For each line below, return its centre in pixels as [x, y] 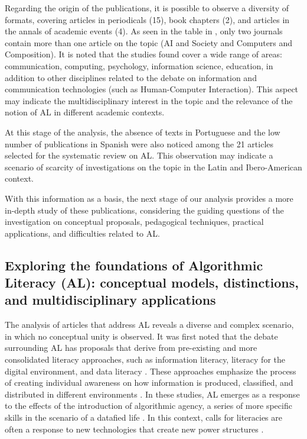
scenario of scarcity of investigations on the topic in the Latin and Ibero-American [153, 167]
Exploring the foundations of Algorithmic [134, 265]
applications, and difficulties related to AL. [82, 233]
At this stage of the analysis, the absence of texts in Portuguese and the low [143, 132]
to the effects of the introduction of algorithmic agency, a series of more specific [148, 406]
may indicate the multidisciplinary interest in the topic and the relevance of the [149, 100]
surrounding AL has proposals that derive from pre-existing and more [131, 348]
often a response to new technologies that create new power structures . [134, 429]
